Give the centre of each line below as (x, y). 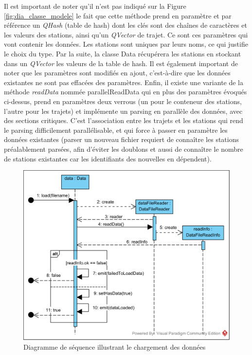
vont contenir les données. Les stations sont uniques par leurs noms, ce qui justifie (126, 44)
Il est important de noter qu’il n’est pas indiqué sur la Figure (95, 6)
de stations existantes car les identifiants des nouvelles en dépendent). (108, 158)
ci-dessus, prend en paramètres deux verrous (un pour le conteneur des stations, (123, 101)
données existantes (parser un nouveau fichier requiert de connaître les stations (121, 139)
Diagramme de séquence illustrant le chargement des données (115, 346)
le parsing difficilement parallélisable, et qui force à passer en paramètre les (116, 130)
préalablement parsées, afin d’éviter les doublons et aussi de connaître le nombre (124, 149)
